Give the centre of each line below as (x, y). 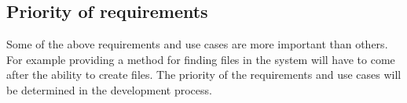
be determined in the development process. (109, 89)
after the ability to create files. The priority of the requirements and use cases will (204, 75)
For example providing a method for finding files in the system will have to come (201, 59)
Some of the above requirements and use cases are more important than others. (197, 44)
